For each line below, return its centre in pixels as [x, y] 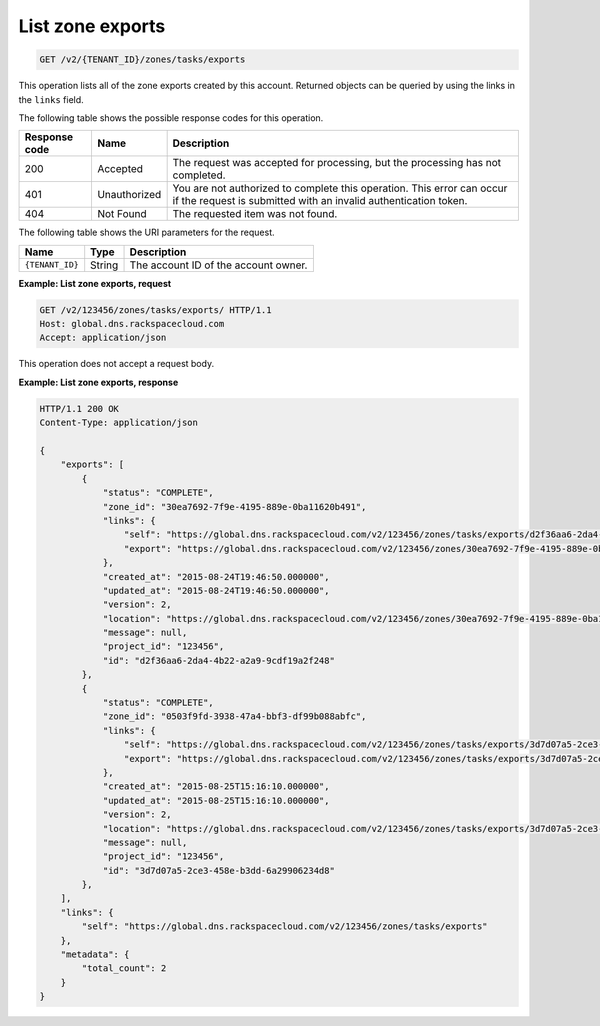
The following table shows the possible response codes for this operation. [171, 117]
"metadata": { [95, 954]
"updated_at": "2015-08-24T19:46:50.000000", [216, 590]
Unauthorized [129, 195]
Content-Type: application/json [119, 423]
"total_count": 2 [124, 968]
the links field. [51, 99]
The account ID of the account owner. [218, 265]
